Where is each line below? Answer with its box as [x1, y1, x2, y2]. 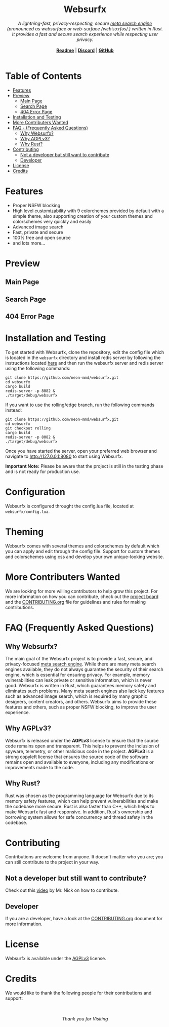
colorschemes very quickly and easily [12, 218, 92, 224]
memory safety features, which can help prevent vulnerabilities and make [5, 798, 158, 804]
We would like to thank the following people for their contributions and [5, 990, 152, 996]
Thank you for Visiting [62, 1015, 108, 1021]
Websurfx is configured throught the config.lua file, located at [5, 503, 134, 509]
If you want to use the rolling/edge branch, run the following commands [5, 402, 155, 408]
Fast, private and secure [12, 229, 63, 235]
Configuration [5, 486, 66, 498]
